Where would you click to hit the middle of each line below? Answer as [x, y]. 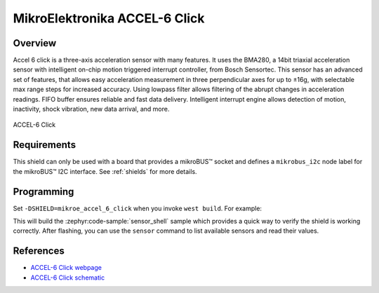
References [39, 251]
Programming [44, 192]
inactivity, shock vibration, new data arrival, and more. [91, 109]
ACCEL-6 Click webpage [66, 268]
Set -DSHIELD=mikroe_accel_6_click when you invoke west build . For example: [138, 208]
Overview [35, 43]
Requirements [45, 145]
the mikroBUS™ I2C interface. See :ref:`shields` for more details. [105, 171]
